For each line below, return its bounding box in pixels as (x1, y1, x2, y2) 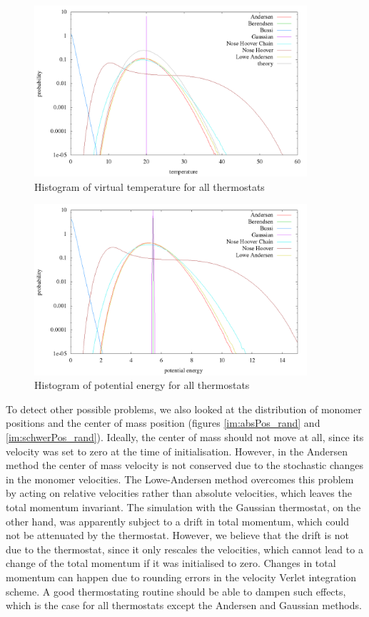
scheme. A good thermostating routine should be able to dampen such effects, (6, 583, 346, 598)
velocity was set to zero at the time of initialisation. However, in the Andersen (6, 443, 348, 458)
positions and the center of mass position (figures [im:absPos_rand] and (6, 415, 320, 430)
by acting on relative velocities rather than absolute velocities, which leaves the (6, 485, 352, 500)
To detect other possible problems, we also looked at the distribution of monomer (6, 401, 362, 416)
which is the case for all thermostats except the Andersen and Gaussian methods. (6, 598, 362, 613)
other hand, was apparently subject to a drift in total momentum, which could (6, 513, 349, 528)
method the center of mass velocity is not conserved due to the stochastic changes (6, 458, 364, 473)
